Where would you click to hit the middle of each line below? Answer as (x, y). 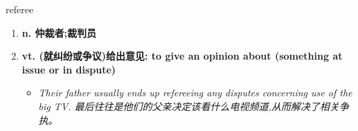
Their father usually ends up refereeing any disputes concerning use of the (195, 93)
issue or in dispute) (69, 69)
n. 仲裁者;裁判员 (59, 32)
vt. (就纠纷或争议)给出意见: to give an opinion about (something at (182, 56)
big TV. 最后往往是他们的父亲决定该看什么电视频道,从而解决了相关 (189, 106)
